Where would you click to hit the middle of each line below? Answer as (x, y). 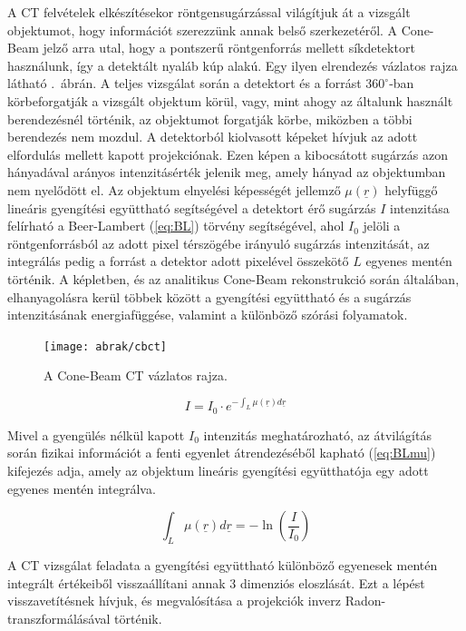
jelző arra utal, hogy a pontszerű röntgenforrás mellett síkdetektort (229, 48)
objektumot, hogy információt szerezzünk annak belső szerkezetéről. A (203, 30)
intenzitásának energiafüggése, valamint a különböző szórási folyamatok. (208, 315)
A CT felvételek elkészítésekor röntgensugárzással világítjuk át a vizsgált (209, 12)
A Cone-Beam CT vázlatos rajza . (136, 375)
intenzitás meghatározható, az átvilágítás (317, 434)
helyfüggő (411, 189)
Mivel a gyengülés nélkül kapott (96, 434)
